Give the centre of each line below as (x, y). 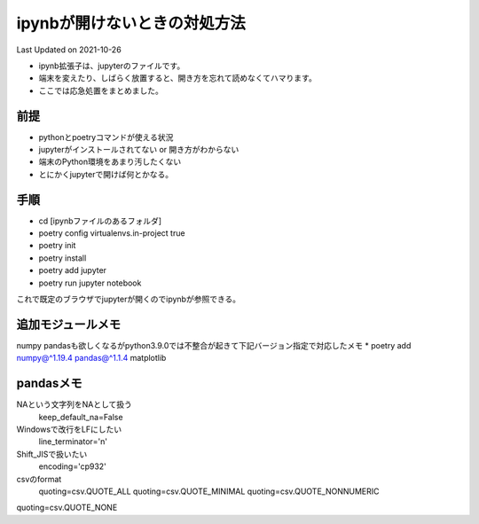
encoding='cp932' (72, 466)
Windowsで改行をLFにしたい (69, 429)
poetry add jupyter (72, 270)
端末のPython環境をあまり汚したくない (110, 162)
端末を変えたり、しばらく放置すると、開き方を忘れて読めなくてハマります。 (177, 78)
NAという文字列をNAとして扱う (74, 404)
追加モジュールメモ (69, 324)
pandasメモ (49, 383)
